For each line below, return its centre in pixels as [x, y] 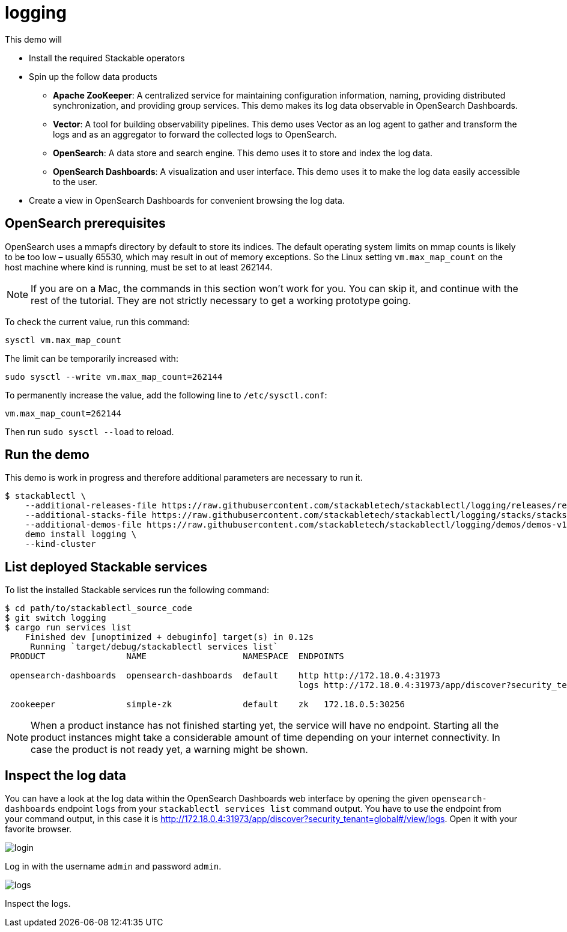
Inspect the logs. [38, 904]
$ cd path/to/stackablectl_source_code [99, 608]
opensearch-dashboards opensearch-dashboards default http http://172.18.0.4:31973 [225, 676]
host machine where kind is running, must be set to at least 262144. [139, 267]
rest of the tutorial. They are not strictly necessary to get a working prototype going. [221, 300]
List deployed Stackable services [106, 567]
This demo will [33, 39]
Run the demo [47, 455]
